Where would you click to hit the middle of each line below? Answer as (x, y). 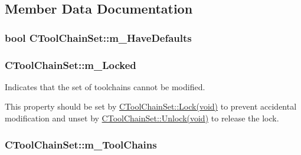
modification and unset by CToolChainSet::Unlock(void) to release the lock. (142, 118)
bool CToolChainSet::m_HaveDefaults (98, 37)
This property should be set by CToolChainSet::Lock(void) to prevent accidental (151, 106)
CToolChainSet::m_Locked (71, 65)
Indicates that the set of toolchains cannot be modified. (105, 86)
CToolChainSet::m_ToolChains (81, 144)
